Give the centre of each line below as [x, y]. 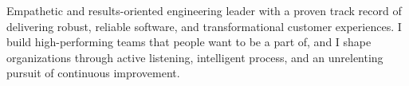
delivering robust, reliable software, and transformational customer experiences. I [204, 26]
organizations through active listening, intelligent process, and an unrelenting [195, 57]
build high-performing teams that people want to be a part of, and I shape [189, 42]
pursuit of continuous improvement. [93, 73]
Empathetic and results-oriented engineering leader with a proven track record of [204, 10]
